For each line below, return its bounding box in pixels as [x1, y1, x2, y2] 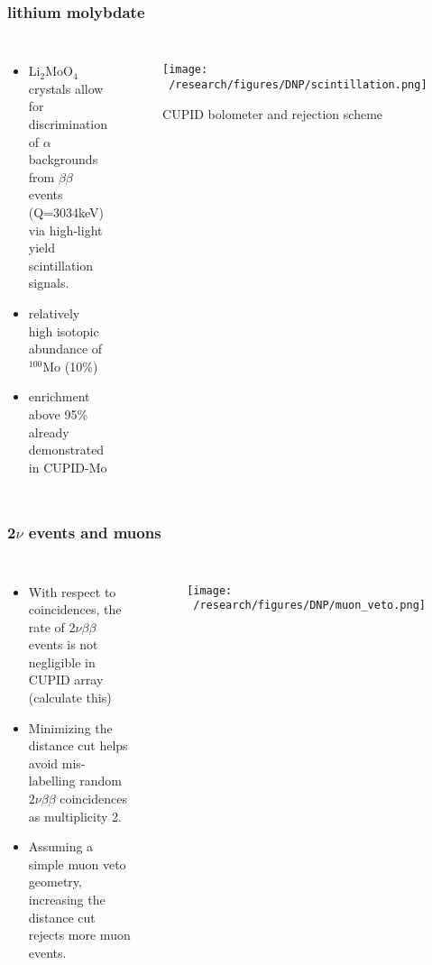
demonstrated [28, 440, 105, 459]
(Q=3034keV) [28, 202, 105, 221]
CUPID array [28, 670, 104, 689]
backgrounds [28, 150, 98, 169]
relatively [28, 303, 80, 322]
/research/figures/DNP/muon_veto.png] [193, 599, 426, 612]
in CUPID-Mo [28, 457, 107, 476]
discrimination [28, 115, 108, 133]
